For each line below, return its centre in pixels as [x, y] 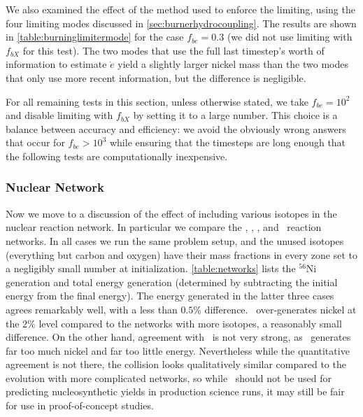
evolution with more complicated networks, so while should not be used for [169, 377]
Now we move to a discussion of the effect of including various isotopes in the [171, 213]
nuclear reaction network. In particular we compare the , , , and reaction [164, 227]
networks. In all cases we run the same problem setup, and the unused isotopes [175, 240]
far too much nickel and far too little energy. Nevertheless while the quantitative [178, 350]
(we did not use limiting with [290, 37]
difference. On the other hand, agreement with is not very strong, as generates [178, 337]
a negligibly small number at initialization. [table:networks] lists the [151, 268]
